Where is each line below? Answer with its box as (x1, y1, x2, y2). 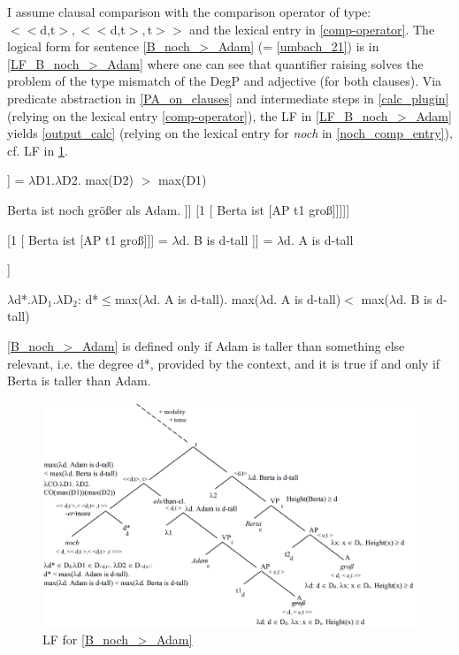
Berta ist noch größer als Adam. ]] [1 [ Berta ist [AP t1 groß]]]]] (7, 200, 350, 218)
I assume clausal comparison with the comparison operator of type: (7, 3, 371, 20)
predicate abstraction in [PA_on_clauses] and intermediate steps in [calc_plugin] (7, 88, 449, 107)
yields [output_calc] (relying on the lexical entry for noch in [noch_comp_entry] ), (7, 124, 453, 142)
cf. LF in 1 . (7, 141, 68, 159)
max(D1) (157, 171, 207, 189)
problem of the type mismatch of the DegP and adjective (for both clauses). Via (7, 72, 442, 90)
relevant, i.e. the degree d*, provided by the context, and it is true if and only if (7, 354, 440, 372)
